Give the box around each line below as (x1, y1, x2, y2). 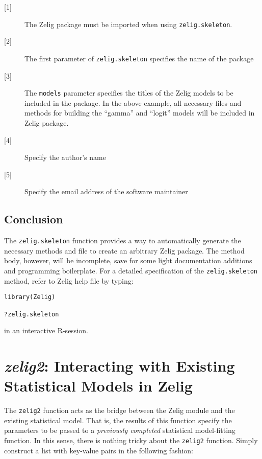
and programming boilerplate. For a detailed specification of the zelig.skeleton (4, 265, 257, 276)
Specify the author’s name (24, 152, 106, 163)
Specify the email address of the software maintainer (24, 186, 188, 197)
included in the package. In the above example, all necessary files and (24, 97, 242, 108)
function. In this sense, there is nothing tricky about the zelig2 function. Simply (4, 434, 258, 445)
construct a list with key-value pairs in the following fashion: (4, 445, 194, 455)
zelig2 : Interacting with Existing (4, 355, 235, 376)
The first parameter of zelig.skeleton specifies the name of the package (24, 53, 254, 63)
